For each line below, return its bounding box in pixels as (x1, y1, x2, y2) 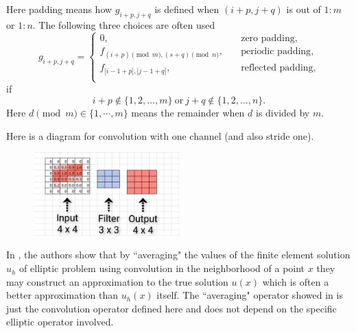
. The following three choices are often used (32, 17, 215, 32)
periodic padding (241, 46, 311, 56)
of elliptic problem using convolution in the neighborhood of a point (19, 261, 305, 275)
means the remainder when (131, 105, 245, 119)
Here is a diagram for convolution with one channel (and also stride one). (6, 128, 314, 143)
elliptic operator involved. (6, 314, 114, 329)
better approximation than (6, 288, 119, 302)
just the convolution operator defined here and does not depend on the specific (6, 301, 337, 315)
